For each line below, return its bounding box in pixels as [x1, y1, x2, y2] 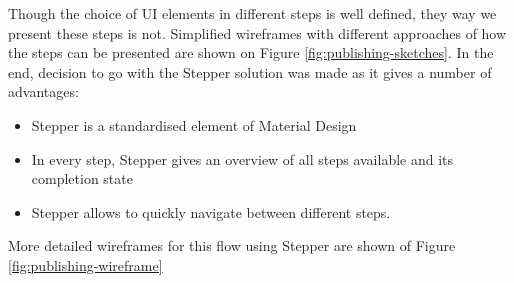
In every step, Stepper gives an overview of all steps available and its [31, 148, 454, 169]
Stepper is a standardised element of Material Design [31, 114, 357, 135]
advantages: [8, 81, 79, 102]
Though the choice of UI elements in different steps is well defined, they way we [8, 3, 497, 23]
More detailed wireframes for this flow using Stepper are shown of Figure [8, 235, 456, 256]
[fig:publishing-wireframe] [8, 254, 163, 275]
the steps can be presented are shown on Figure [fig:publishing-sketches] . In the [8, 42, 494, 63]
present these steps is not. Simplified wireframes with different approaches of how [8, 22, 507, 43]
